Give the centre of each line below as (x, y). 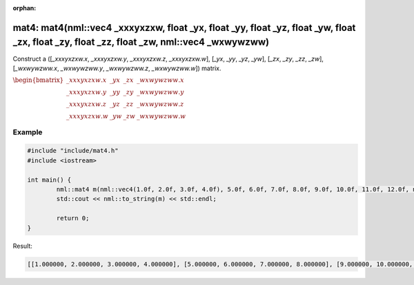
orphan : (24, 8)
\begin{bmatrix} (38, 80)
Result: (22, 246)
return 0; (73, 218)
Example (28, 132)
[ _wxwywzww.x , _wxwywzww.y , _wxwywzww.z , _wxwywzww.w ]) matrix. (117, 68)
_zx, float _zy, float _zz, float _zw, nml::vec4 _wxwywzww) (141, 42)
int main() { (49, 180)
